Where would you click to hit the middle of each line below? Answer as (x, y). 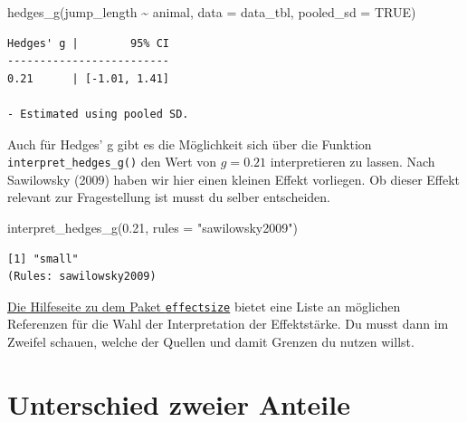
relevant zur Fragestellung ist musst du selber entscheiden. (169, 197)
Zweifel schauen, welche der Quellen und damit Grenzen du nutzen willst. (211, 342)
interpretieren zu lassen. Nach (353, 162)
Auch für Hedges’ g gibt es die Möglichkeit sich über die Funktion (190, 144)
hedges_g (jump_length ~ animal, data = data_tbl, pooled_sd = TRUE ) (212, 12)
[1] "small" (43, 259)
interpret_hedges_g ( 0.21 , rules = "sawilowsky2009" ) (152, 227)
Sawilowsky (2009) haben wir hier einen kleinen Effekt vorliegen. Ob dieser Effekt (234, 179)
